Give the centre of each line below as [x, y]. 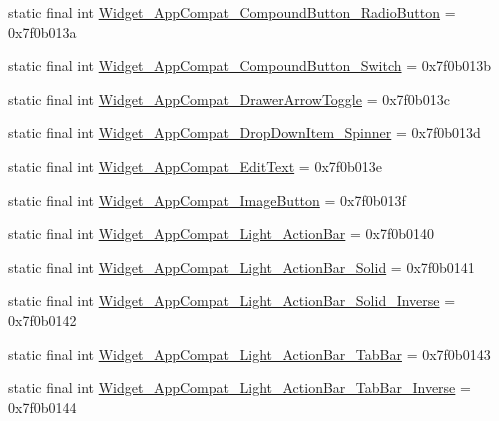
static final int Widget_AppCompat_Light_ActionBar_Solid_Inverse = [232, 300]
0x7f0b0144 [42, 406]
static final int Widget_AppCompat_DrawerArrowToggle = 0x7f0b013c [229, 98]
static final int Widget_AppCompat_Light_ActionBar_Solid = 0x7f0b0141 [241, 266]
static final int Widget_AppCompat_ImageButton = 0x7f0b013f [207, 199]
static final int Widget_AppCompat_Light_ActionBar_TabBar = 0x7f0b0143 [249, 353]
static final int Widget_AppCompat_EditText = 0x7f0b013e [195, 165]
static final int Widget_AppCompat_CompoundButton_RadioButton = [232, 12]
